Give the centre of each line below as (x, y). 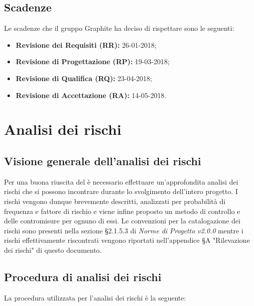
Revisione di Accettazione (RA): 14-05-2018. (91, 95)
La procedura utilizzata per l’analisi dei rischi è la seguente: (95, 297)
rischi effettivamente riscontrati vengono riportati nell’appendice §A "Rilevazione (127, 240)
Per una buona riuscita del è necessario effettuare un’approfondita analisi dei (121, 181)
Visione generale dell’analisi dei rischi (103, 160)
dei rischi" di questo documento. (53, 250)
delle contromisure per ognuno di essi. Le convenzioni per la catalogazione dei (122, 221)
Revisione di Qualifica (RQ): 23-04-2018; (84, 78)
